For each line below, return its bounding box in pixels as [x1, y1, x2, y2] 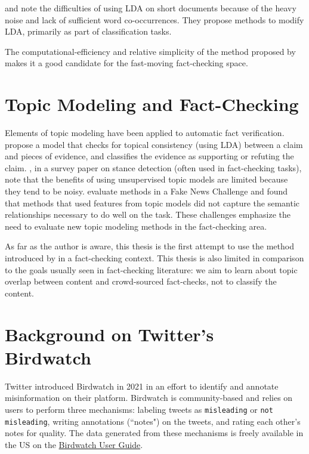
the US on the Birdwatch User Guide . [5, 438, 143, 450]
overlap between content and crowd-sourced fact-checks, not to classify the [5, 275, 277, 288]
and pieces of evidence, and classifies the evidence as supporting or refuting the [5, 150, 294, 162]
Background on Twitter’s [5, 322, 214, 346]
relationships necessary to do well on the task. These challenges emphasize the [5, 208, 291, 221]
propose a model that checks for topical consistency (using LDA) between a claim [5, 138, 303, 150]
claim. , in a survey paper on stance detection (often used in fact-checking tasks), [5, 161, 302, 174]
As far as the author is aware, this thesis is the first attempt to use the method [5, 240, 294, 252]
